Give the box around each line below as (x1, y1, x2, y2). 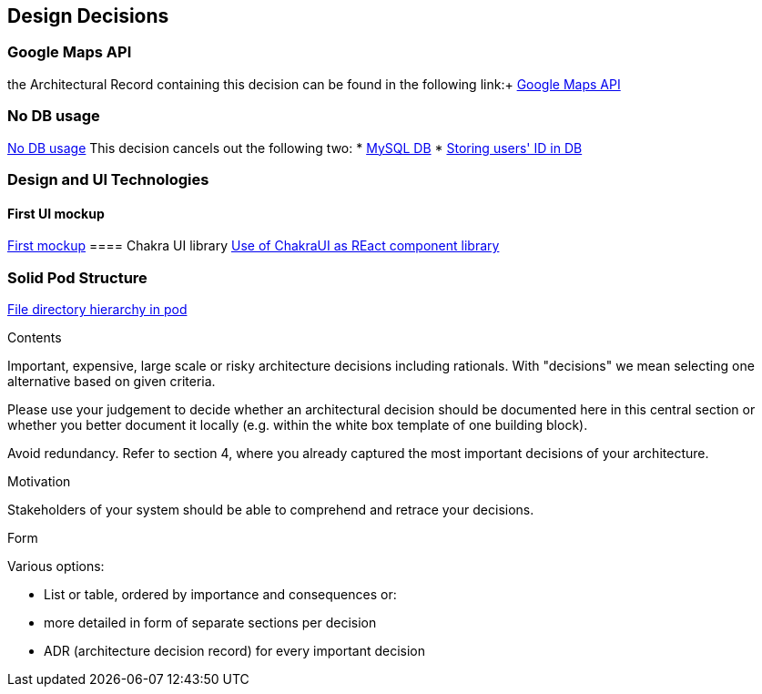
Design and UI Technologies (7, 169, 209, 189)
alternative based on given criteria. (7, 373, 216, 389)
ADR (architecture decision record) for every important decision (44, 642, 426, 658)
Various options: (7, 557, 105, 574)
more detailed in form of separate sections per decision (44, 614, 377, 630)
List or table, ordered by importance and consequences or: (44, 586, 397, 602)
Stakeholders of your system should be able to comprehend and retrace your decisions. (7, 501, 534, 517)
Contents (7, 329, 62, 345)
